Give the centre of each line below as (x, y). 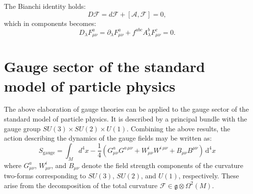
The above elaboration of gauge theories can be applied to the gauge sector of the (126, 109)
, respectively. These (209, 176)
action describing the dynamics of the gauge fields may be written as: (108, 138)
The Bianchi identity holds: (45, 6)
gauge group (22, 128)
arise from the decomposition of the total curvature (81, 185)
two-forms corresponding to (45, 176)
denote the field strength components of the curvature (163, 165)
